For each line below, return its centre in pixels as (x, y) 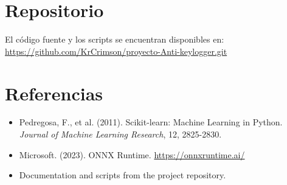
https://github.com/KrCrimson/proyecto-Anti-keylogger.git (116, 51)
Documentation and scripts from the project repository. (123, 175)
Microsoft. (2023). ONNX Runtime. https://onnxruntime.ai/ (132, 154)
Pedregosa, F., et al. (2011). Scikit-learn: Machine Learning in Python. (151, 122)
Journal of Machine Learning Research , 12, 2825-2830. (120, 134)
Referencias (54, 93)
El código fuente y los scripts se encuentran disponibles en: (115, 39)
